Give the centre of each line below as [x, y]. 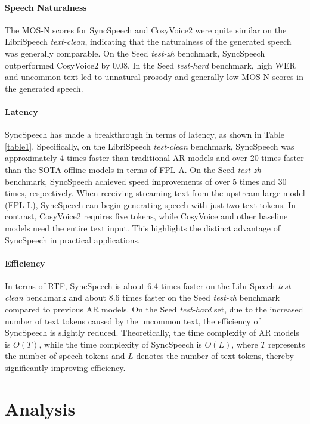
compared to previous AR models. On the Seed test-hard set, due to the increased [154, 309]
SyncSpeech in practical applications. [72, 239]
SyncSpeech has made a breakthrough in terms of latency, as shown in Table [145, 134]
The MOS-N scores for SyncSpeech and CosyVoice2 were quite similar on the [146, 30]
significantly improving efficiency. [65, 368]
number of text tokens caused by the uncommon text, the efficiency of [133, 321]
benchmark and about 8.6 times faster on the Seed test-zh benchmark [153, 297]
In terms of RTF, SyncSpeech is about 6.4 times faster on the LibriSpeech [140, 285]
